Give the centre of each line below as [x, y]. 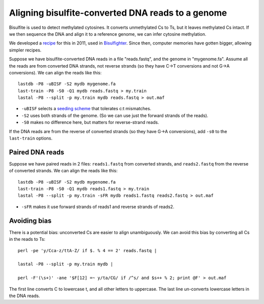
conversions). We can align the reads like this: [55, 72]
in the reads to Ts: [27, 239]
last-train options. [31, 138]
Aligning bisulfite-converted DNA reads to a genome [118, 13]
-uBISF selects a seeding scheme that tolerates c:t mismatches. [86, 109]
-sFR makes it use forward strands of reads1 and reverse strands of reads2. [98, 207]
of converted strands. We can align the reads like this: [63, 171]
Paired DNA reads [37, 152]
